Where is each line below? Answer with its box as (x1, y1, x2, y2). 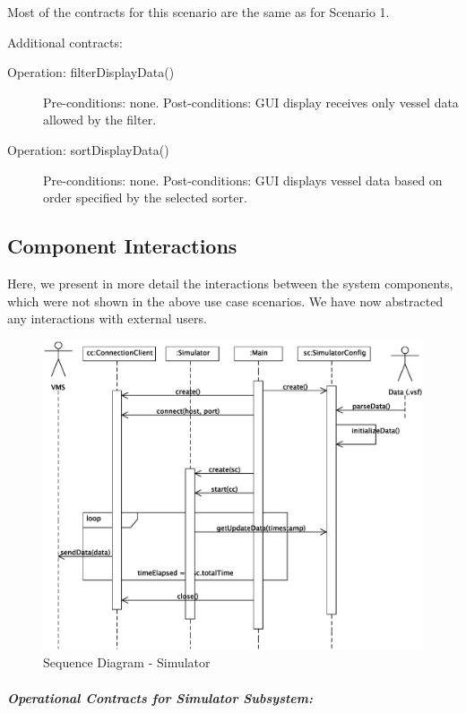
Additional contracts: (7, 32, 123, 51)
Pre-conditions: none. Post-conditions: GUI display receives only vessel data (43, 92, 459, 111)
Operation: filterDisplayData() (7, 63, 175, 82)
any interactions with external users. (7, 309, 207, 328)
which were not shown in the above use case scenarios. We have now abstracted (7, 291, 444, 310)
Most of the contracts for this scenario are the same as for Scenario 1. (7, 3, 390, 21)
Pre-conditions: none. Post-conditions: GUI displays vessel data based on (43, 170, 443, 189)
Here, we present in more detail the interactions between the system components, (7, 273, 453, 292)
